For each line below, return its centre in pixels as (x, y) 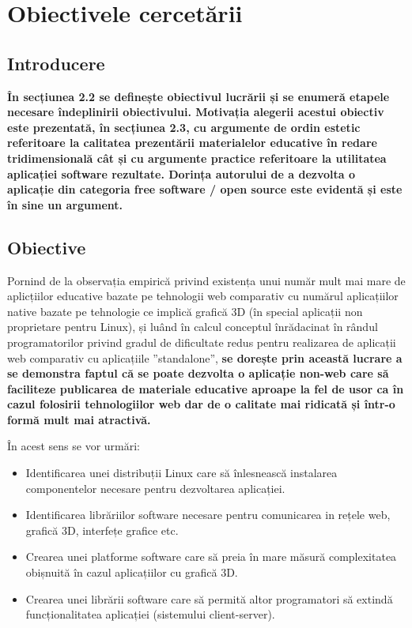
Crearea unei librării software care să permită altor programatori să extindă (209, 598)
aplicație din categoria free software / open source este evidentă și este (205, 189)
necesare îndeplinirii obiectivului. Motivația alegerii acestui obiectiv (196, 112)
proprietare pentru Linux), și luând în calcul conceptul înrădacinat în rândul (193, 327)
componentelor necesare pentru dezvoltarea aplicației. (155, 488)
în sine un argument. (65, 204)
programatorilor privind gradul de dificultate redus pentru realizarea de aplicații (202, 342)
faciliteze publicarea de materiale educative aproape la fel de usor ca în (206, 388)
